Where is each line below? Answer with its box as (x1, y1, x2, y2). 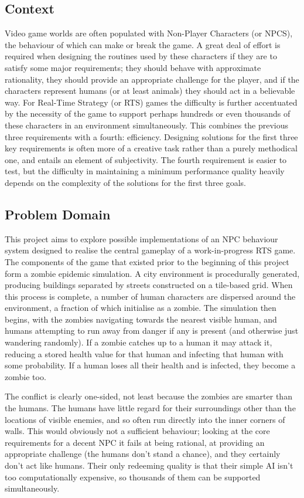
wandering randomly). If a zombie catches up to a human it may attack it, (5, 336, 272, 348)
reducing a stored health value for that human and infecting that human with (5, 347, 283, 360)
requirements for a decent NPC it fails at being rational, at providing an (5, 436, 265, 448)
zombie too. (5, 370, 46, 382)
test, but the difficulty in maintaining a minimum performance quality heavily (5, 165, 285, 177)
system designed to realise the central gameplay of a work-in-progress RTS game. (5, 244, 296, 256)
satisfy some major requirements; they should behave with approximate (5, 61, 261, 73)
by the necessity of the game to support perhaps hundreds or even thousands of (5, 107, 291, 120)
